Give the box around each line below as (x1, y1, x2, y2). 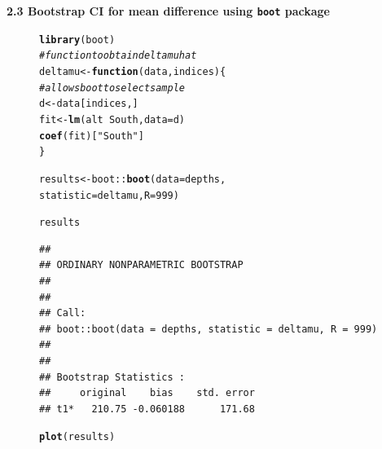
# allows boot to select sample (39, 81, 185, 94)
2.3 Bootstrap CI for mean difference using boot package (7, 2, 330, 19)
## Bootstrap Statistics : (39, 371, 185, 383)
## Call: (39, 307, 86, 319)
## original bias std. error (39, 387, 255, 399)
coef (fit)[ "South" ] (39, 130, 144, 142)
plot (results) (39, 431, 116, 443)
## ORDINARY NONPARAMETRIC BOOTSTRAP (39, 259, 244, 271)
